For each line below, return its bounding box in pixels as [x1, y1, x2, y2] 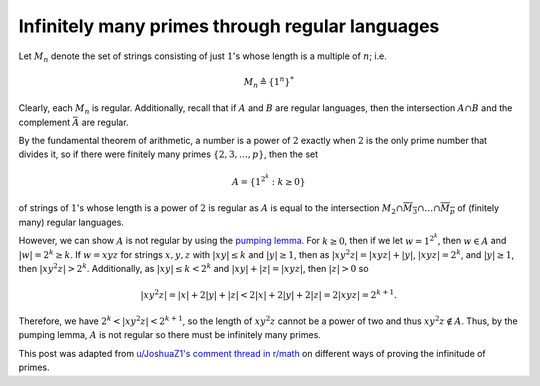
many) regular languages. [18, 216, 125, 228]
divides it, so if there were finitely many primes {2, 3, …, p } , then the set [18, 148, 319, 160]
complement [18, 116, 71, 128]
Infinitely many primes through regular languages [18, 15, 440, 37]
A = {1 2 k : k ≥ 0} [231, 173, 306, 188]
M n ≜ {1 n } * [243, 75, 294, 90]
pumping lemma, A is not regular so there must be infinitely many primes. [18, 329, 322, 341]
